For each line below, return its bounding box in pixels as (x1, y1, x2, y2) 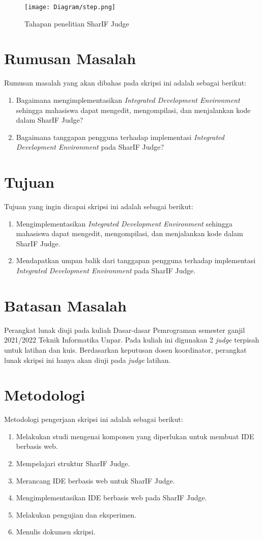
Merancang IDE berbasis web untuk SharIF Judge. (16, 475, 175, 486)
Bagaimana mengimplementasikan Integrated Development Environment (16, 94, 240, 105)
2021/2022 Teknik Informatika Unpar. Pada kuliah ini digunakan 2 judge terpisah (4, 334, 259, 345)
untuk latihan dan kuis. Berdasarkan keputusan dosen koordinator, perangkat (4, 344, 247, 355)
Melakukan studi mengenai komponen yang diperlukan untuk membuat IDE (16, 431, 254, 441)
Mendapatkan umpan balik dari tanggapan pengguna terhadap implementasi (16, 255, 256, 266)
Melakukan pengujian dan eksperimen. (16, 509, 137, 520)
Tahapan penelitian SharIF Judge (24, 18, 129, 29)
